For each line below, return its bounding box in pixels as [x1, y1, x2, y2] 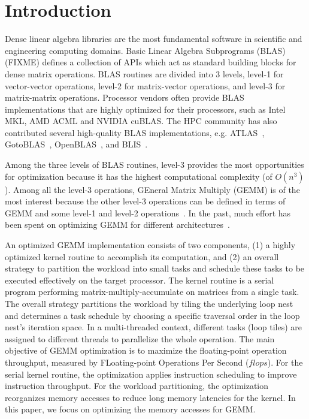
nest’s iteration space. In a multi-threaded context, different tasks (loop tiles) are [5, 321, 302, 333]
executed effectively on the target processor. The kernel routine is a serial [5, 273, 274, 286]
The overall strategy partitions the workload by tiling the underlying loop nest [5, 297, 293, 309]
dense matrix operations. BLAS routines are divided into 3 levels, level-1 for [5, 67, 284, 80]
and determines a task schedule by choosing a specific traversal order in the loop [5, 309, 300, 321]
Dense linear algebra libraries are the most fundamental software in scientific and [5, 32, 302, 45]
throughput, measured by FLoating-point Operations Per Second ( [5, 355, 249, 368]
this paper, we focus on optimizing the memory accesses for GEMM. [5, 403, 256, 415]
